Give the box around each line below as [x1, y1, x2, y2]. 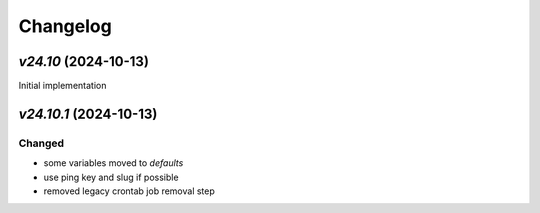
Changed [18, 136, 65, 150]
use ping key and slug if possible [43, 171, 179, 183]
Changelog [18, 15, 112, 37]
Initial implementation [18, 80, 107, 92]
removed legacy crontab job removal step [43, 185, 215, 197]
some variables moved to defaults [43, 157, 184, 169]
